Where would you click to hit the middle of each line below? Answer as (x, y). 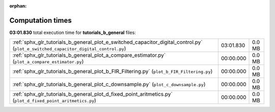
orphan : (18, 6)
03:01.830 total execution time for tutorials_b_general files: (73, 32)
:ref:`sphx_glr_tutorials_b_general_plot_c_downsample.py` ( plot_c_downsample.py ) (109, 85)
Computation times (40, 20)
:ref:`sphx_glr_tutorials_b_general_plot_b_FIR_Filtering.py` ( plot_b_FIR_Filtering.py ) (113, 71)
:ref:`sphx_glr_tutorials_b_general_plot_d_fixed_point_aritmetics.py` (92, 94)
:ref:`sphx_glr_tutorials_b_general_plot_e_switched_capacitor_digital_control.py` (108, 42)
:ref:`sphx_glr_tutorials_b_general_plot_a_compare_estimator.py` (89, 55)
